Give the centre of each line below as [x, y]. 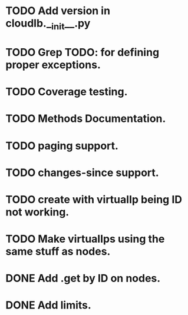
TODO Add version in [58, 11]
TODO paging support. [62, 146]
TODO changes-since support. [83, 173]
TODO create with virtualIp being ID [94, 199]
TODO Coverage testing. [67, 92]
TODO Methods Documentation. [86, 119]
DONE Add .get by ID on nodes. [83, 278]
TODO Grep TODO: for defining [83, 52]
